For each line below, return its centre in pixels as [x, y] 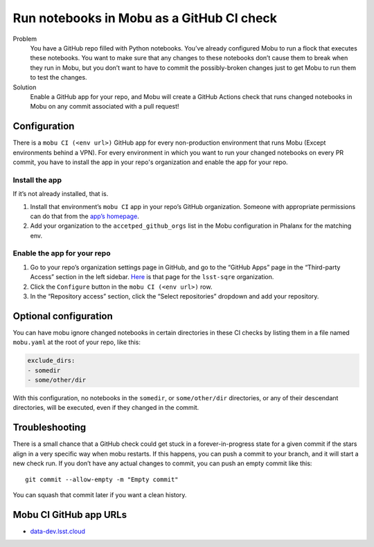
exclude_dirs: [51, 361]
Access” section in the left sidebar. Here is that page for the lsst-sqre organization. [152, 277]
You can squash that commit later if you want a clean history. [100, 494]
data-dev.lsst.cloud [58, 531]
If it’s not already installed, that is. [61, 194]
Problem [25, 39]
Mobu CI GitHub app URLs [70, 515]
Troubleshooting [50, 428]
